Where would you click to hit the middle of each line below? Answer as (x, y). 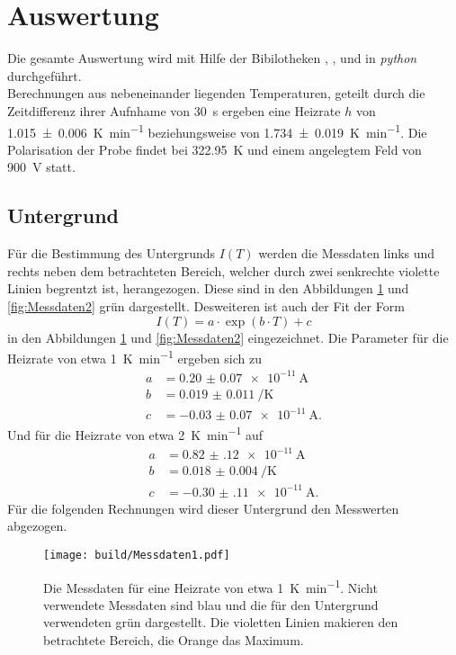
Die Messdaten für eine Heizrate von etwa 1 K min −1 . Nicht (210, 586)
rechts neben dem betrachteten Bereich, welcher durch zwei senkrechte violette (224, 270)
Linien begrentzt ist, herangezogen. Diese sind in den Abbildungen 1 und (208, 288)
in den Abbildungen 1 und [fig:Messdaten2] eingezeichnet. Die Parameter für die (228, 337)
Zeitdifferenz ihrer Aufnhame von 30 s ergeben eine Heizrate (174, 110)
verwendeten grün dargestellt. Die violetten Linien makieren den (221, 622)
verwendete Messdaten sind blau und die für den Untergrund (211, 604)
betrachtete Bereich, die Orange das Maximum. (174, 640)
